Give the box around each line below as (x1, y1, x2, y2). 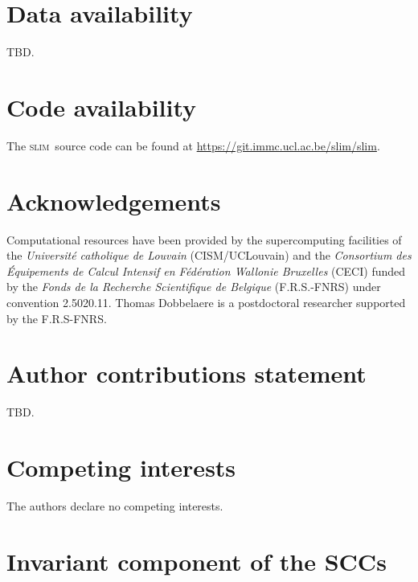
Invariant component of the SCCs (6, 544, 387, 577)
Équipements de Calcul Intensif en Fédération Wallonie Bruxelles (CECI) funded (6, 262, 406, 279)
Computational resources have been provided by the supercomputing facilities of (6, 231, 402, 248)
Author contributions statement (6, 357, 367, 390)
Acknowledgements (6, 184, 221, 217)
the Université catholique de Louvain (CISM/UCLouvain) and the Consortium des (6, 247, 412, 264)
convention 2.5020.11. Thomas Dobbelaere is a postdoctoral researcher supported (6, 293, 406, 310)
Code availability (6, 90, 197, 123)
